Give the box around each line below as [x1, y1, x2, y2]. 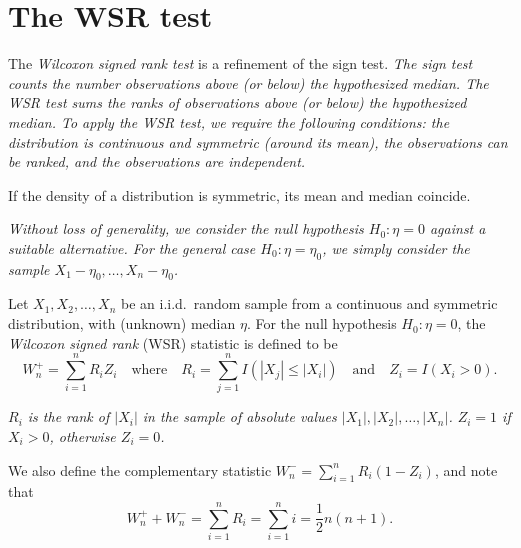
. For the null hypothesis [246, 313, 397, 334]
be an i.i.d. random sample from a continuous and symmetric [120, 293, 498, 314]
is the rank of [27, 406, 110, 427]
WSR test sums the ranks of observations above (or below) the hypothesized [8, 92, 467, 113]
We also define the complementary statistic [8, 459, 272, 480]
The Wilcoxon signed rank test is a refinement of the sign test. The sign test [8, 53, 473, 74]
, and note [434, 459, 498, 480]
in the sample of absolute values [142, 406, 337, 427]
